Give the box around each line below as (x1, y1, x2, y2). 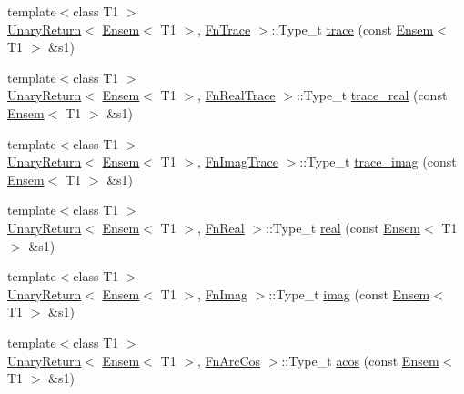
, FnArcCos (197, 350, 261, 369)
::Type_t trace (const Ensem (271, 19, 434, 38)
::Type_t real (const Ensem (266, 217, 421, 237)
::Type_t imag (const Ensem (268, 284, 430, 303)
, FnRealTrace (197, 86, 276, 105)
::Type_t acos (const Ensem (281, 350, 439, 369)
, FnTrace (197, 19, 251, 38)
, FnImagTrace (197, 152, 278, 171)
